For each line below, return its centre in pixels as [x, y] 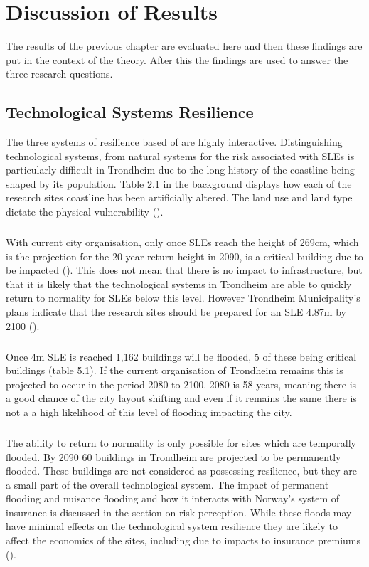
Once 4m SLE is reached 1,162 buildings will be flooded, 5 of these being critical [181, 356]
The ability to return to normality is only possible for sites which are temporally [181, 442]
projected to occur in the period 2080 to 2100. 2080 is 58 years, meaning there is [181, 384]
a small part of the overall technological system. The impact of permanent [167, 484]
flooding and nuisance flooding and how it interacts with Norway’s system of [173, 498]
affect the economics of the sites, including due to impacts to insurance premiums [183, 540]
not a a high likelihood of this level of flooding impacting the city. [149, 412]
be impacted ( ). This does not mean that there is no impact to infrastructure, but [184, 270]
